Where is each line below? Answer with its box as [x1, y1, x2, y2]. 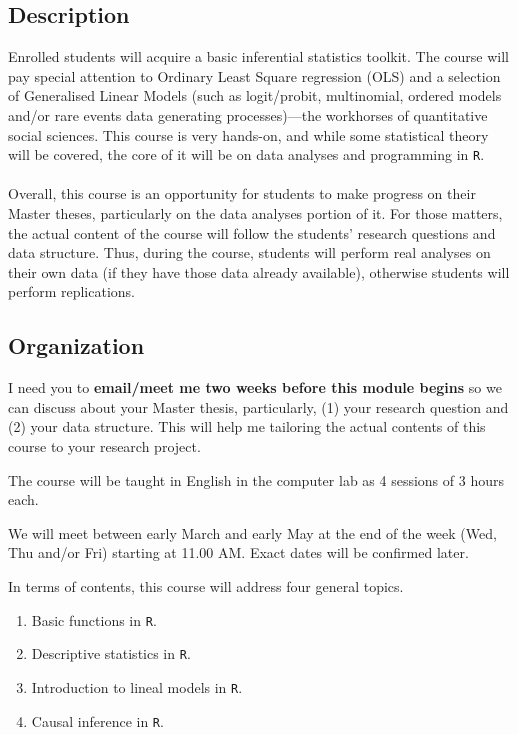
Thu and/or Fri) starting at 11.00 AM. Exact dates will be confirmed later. [8, 542, 469, 563]
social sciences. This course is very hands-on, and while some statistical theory [8, 124, 489, 145]
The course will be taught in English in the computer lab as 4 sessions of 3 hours [8, 469, 504, 490]
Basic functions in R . [31, 609, 157, 630]
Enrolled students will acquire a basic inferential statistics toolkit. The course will [8, 46, 510, 67]
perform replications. [8, 281, 135, 302]
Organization [8, 330, 145, 361]
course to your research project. [8, 435, 201, 456]
